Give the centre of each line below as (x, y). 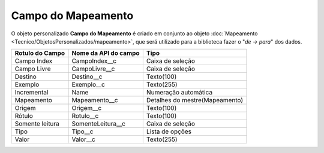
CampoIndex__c (94, 61)
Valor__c (83, 139)
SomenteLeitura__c (99, 124)
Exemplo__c (88, 85)
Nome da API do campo (106, 53)
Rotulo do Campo (40, 53)
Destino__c (87, 76)
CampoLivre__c (93, 69)
